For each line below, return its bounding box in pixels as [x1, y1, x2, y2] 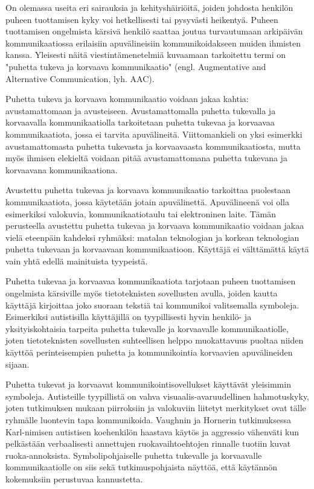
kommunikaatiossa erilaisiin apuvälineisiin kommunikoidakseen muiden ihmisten [5, 36, 301, 49]
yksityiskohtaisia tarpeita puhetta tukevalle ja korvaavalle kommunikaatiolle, [5, 322, 289, 334]
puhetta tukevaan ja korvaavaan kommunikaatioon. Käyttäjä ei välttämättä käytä [5, 243, 309, 255]
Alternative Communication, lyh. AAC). [5, 72, 155, 85]
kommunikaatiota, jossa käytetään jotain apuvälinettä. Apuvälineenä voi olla [5, 195, 289, 208]
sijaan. [5, 357, 30, 370]
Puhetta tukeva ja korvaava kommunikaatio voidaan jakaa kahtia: [5, 92, 249, 105]
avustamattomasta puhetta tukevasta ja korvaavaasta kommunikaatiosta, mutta [5, 139, 301, 152]
